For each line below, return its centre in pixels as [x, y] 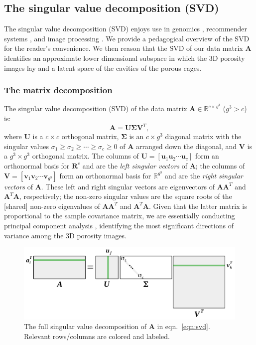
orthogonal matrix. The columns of [85, 156]
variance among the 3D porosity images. [65, 235]
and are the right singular [204, 175]
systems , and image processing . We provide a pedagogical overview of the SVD [127, 38]
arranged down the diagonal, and [187, 146]
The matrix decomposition [58, 90]
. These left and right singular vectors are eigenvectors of [128, 186]
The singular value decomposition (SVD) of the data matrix [96, 108]
